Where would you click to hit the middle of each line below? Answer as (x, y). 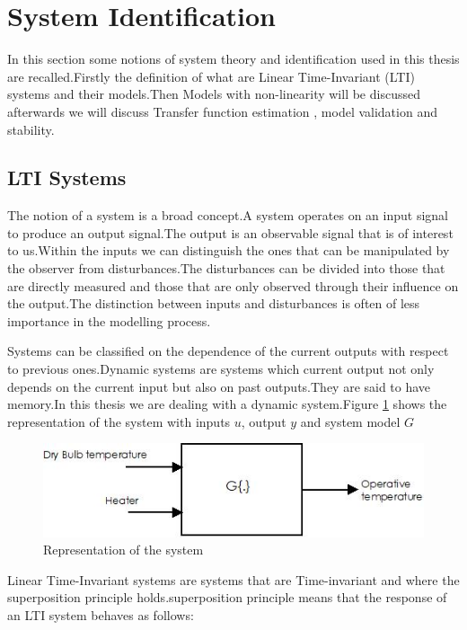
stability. (31, 129)
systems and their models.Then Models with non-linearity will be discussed (214, 94)
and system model (350, 421)
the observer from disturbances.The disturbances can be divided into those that (226, 268)
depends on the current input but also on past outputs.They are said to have (219, 386)
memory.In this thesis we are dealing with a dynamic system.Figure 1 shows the (227, 404)
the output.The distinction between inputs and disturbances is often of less (214, 303)
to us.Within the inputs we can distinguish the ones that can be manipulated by (229, 250)
